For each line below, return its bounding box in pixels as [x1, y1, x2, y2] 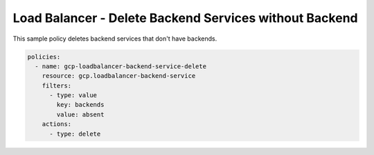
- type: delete [49, 130, 101, 138]
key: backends [56, 101, 105, 109]
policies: [27, 52, 61, 61]
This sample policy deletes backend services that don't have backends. [12, 34, 217, 43]
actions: [42, 121, 72, 128]
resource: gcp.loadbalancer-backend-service [42, 72, 196, 80]
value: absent [56, 110, 105, 118]
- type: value [49, 92, 97, 99]
